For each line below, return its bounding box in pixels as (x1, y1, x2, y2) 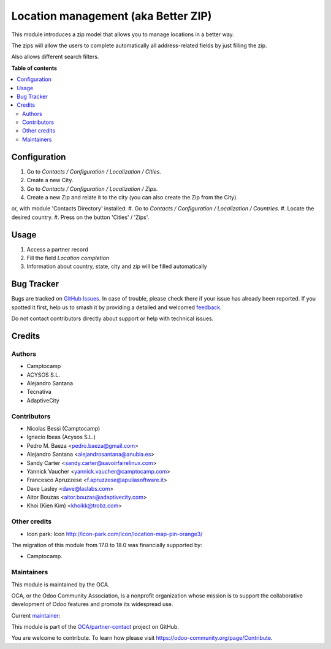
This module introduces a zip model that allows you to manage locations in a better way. (11, 31, 234, 38)
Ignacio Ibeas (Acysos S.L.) (26, 433, 96, 441)
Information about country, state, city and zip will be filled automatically (26, 263, 208, 270)
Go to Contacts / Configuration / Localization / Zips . (26, 185, 158, 193)
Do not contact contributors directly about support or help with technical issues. (11, 315, 214, 322)
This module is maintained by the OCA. (11, 580, 110, 588)
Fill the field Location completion (26, 255, 110, 261)
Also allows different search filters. (11, 53, 99, 61)
